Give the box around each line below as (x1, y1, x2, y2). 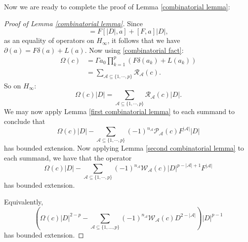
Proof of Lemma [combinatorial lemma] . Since (4, 18, 143, 28)
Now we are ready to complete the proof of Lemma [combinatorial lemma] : (4, 1, 230, 11)
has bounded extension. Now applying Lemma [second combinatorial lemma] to (4, 143, 244, 153)
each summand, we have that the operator (4, 153, 132, 162)
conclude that (4, 116, 45, 126)
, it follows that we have (107, 35, 180, 45)
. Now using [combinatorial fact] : (84, 44, 184, 55)
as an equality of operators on (4, 35, 94, 45)
